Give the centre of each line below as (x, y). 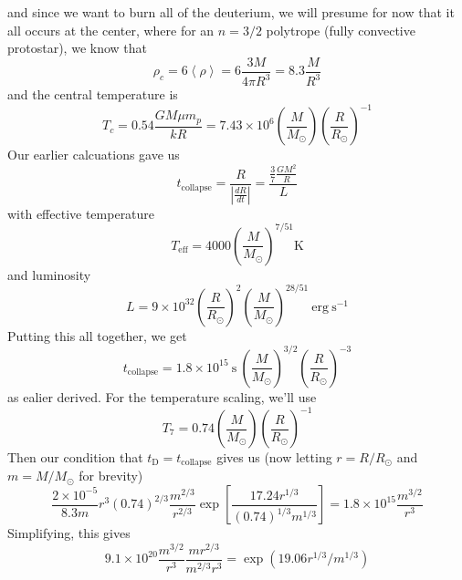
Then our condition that (75, 457)
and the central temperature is (93, 94)
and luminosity (49, 274)
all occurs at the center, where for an (111, 30)
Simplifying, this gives (69, 533)
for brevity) (111, 476)
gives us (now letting (274, 457)
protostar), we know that (77, 48)
